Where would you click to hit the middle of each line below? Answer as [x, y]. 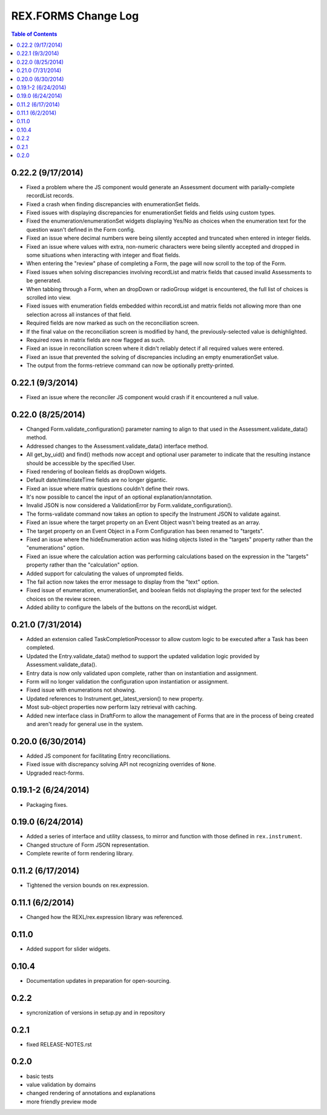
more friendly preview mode [61, 1102]
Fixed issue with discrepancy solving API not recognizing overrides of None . [121, 764]
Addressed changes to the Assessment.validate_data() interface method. [117, 446]
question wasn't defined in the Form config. [81, 229]
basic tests [40, 1076]
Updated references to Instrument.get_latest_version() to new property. [115, 698]
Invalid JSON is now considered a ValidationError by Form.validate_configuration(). [130, 505]
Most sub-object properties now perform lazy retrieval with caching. [111, 707]
